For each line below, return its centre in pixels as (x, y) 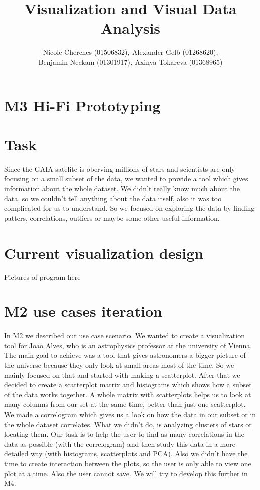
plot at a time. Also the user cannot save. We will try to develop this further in (126, 473)
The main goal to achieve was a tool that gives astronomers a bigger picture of (125, 355)
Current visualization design (104, 252)
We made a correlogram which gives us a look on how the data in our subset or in (130, 414)
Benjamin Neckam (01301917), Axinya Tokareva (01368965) (131, 62)
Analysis (131, 28)
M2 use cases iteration (83, 311)
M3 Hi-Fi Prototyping (82, 105)
